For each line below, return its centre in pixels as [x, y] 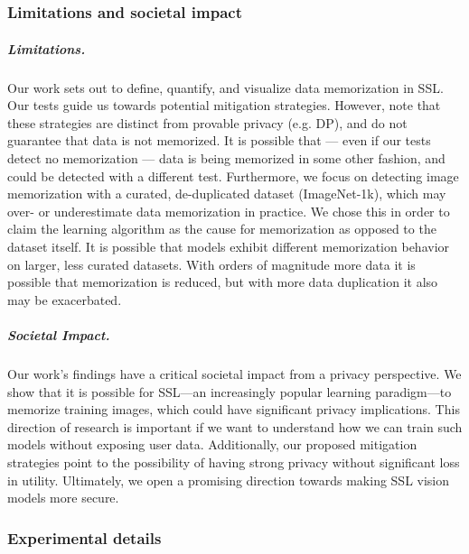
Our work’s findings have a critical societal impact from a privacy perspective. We [234, 373]
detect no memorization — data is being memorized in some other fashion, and [226, 158]
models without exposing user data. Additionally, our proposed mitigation [212, 444]
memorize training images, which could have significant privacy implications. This [234, 409]
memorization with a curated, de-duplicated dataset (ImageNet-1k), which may [227, 194]
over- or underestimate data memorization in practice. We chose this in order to [229, 211]
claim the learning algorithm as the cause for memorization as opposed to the [222, 229]
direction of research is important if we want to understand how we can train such [235, 426]
